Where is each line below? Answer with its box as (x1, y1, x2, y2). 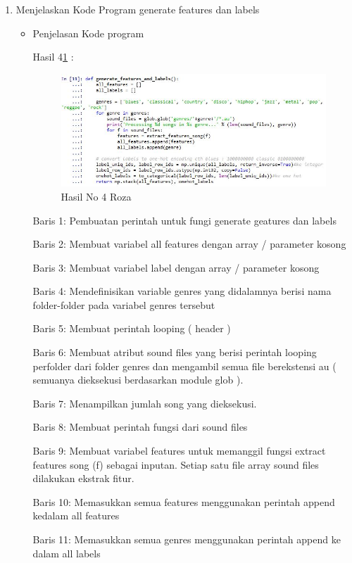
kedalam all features (32, 508, 120, 523)
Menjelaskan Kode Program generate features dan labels (15, 2, 260, 16)
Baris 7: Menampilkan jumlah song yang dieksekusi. (32, 396, 257, 410)
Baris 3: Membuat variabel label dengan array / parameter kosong (32, 260, 320, 274)
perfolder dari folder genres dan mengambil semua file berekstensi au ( (32, 358, 337, 373)
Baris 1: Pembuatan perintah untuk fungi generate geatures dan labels (32, 213, 337, 227)
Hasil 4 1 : (32, 49, 74, 64)
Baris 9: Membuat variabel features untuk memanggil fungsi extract (32, 443, 326, 458)
